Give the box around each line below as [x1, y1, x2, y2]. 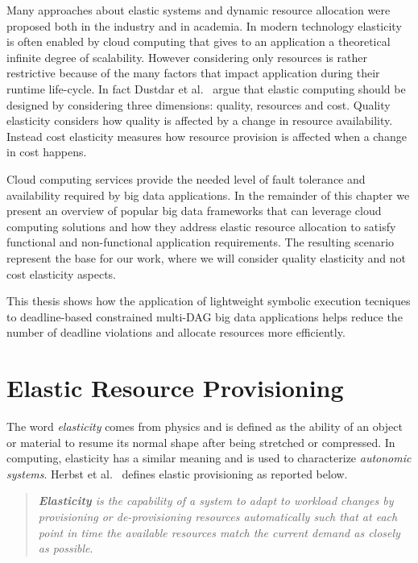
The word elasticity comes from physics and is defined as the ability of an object [6, 418, 403, 434]
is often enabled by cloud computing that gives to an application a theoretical [6, 33, 391, 50]
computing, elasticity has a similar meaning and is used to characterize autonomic [6, 449, 412, 466]
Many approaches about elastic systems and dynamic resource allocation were [6, 2, 391, 18]
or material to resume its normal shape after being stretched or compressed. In [6, 433, 395, 450]
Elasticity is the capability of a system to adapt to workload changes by [38, 492, 394, 509]
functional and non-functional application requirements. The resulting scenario [6, 234, 395, 250]
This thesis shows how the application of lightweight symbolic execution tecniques [6, 292, 411, 309]
